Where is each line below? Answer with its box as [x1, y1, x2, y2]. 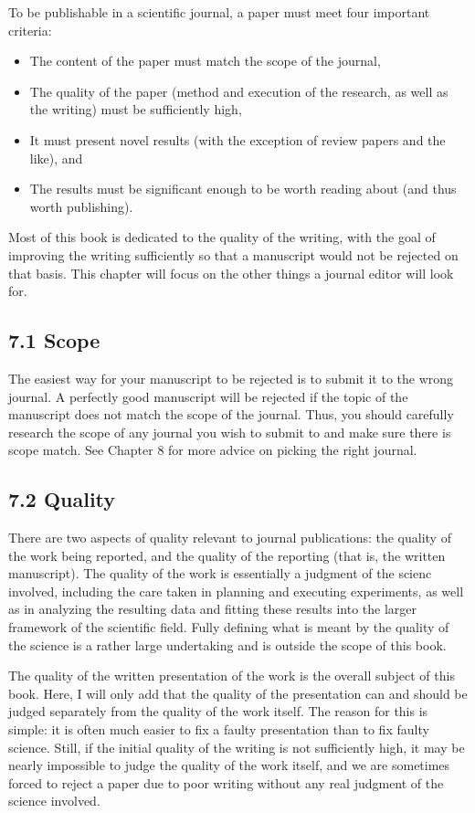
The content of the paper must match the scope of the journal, [29, 51, 381, 70]
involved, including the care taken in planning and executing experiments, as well [8, 581, 464, 600]
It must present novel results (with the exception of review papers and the [29, 130, 446, 149]
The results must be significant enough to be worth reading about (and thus [29, 179, 457, 198]
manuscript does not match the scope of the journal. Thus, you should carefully [8, 405, 454, 424]
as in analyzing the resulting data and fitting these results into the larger [8, 599, 417, 618]
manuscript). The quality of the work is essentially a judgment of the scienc [8, 564, 432, 583]
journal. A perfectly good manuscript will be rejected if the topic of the [8, 386, 408, 406]
